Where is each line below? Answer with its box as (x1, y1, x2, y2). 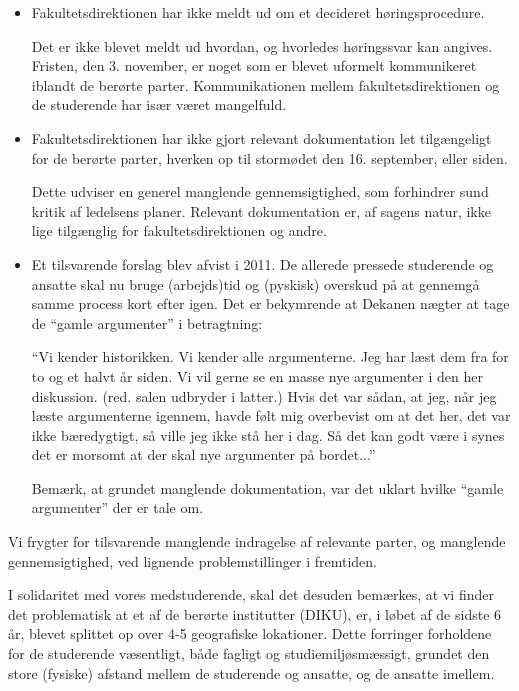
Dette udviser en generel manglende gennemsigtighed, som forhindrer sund (31, 181, 489, 202)
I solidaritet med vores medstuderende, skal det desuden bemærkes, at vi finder (8, 584, 494, 605)
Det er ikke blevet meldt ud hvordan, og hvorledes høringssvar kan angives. (31, 35, 493, 56)
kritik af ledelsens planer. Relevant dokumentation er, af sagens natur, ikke (31, 200, 491, 221)
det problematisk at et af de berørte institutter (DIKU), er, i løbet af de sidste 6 (8, 603, 502, 624)
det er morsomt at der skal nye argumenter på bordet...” (31, 444, 376, 465)
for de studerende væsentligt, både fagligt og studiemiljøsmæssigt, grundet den (8, 643, 490, 664)
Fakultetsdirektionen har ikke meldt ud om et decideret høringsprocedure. (31, 2, 485, 22)
